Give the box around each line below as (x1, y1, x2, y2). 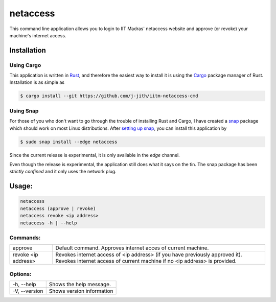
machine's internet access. (9, 32, 66, 38)
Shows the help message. (49, 281, 111, 288)
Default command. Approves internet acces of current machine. (55, 244, 209, 251)
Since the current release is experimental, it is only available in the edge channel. (9, 152, 180, 158)
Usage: (9, 182, 33, 191)
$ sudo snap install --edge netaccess (20, 138, 118, 145)
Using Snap (9, 107, 39, 114)
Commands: (9, 234, 41, 241)
